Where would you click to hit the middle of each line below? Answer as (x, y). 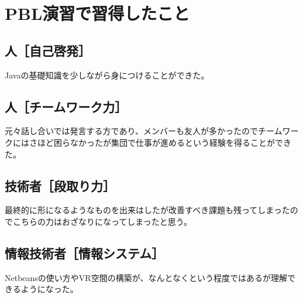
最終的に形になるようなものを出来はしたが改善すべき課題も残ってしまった (147, 210)
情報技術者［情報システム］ (85, 253)
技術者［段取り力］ (60, 185)
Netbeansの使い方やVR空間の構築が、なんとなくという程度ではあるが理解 (146, 277)
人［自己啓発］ (48, 50)
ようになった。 (49, 289)
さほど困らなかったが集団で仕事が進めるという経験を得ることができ (160, 142)
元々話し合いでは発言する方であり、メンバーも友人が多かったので (131, 131)
